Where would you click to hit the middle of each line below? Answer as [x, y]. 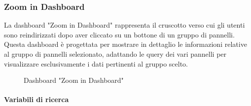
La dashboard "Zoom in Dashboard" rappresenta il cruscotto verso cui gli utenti [125, 25]
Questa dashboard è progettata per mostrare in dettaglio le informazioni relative [125, 44]
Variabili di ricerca [36, 99]
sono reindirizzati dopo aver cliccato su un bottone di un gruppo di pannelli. [119, 34]
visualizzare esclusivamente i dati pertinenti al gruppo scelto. [96, 63]
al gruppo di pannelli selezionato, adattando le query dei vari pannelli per [115, 54]
